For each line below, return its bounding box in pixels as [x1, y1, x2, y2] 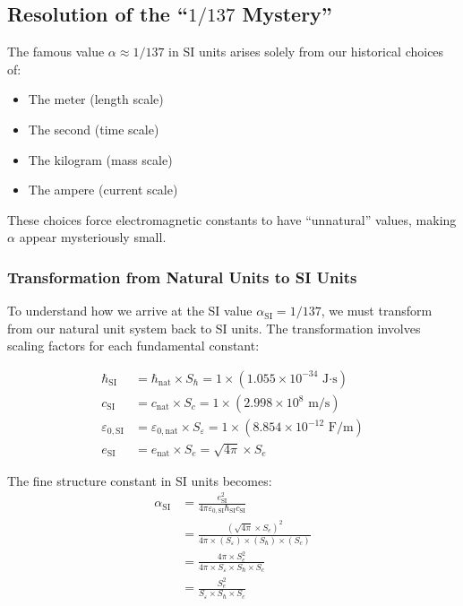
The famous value [7, 42, 105, 61]
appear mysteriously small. [19, 228, 167, 247]
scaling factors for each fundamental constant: [7, 336, 260, 355]
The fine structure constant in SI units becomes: [7, 471, 272, 489]
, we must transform [321, 301, 433, 320]
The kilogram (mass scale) [28, 150, 173, 169]
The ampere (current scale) [28, 180, 178, 199]
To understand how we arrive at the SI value [7, 301, 253, 320]
